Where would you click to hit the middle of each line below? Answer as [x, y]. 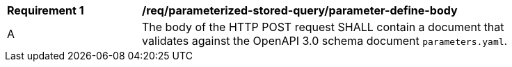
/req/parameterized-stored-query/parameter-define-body [300, 10]
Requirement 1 [46, 10]
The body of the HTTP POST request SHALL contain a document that [323, 27]
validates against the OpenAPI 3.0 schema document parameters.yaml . [325, 41]
